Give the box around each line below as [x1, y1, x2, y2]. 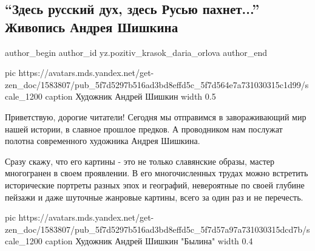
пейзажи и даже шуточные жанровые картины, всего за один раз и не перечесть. [5, 190, 303, 203]
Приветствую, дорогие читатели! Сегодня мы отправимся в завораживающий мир [5, 110, 307, 123]
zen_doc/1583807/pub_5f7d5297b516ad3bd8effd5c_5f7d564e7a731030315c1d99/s [5, 78, 309, 91]
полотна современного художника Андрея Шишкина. [5, 134, 200, 147]
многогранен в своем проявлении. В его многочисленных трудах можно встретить [5, 167, 308, 179]
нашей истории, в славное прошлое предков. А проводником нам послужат [5, 122, 283, 135]
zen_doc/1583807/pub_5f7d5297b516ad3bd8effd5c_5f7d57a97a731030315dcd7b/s [5, 222, 310, 235]
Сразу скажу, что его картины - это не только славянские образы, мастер [5, 154, 275, 167]
